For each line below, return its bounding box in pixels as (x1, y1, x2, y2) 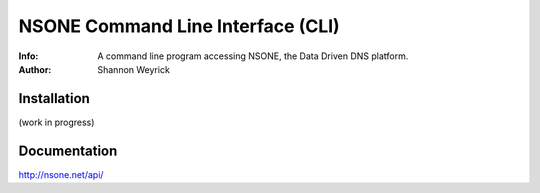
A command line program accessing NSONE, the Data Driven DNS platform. (97, 50, 409, 62)
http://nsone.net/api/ (18, 168, 104, 180)
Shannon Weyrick (97, 63, 170, 75)
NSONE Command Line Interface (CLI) (18, 15, 340, 37)
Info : (18, 50, 39, 62)
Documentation (18, 142, 118, 159)
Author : (18, 63, 52, 75)
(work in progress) (18, 116, 95, 128)
